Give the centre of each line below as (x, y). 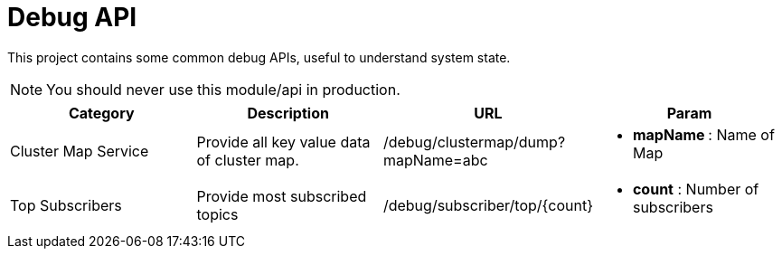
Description (288, 113)
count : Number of (696, 189)
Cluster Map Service (80, 151)
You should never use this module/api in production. (223, 89)
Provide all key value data (283, 142)
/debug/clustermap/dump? (474, 142)
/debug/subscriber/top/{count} (488, 205)
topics (217, 214)
